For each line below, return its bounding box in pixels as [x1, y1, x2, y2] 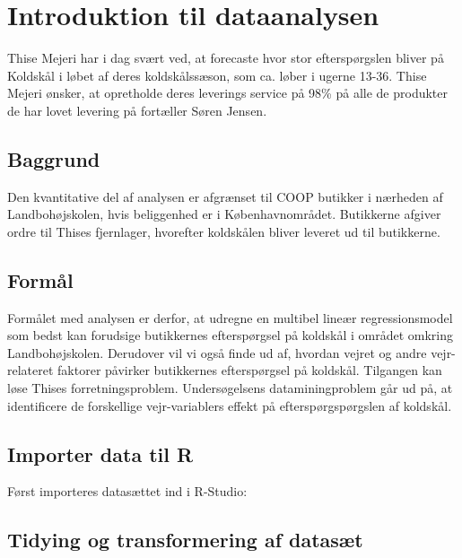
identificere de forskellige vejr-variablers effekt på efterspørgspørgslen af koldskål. [7, 396, 452, 414]
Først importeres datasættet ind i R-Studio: [7, 482, 248, 501]
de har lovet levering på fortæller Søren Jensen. [7, 100, 267, 119]
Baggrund [7, 144, 100, 172]
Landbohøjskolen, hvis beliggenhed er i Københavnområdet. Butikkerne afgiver [7, 205, 441, 223]
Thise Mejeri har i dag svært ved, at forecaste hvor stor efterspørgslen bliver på [7, 48, 444, 67]
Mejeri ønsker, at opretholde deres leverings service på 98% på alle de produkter [7, 83, 448, 102]
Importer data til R [7, 440, 194, 467]
